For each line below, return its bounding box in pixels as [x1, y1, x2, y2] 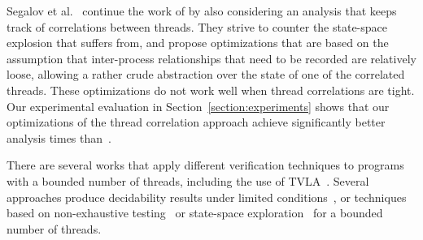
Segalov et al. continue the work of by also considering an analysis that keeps [7, 2, 397, 19]
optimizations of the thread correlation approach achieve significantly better [7, 114, 386, 131]
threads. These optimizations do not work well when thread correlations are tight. [7, 81, 415, 98]
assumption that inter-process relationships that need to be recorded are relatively [7, 49, 416, 66]
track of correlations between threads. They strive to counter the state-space [7, 18, 388, 35]
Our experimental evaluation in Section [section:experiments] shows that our [7, 97, 390, 114]
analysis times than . [7, 129, 111, 146]
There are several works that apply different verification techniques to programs [7, 156, 404, 174]
